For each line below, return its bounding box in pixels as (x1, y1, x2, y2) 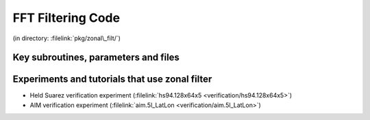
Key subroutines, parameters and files (12, 52, 180, 63)
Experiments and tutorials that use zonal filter (12, 74, 212, 85)
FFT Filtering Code (12, 10, 120, 25)
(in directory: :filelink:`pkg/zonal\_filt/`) (12, 34, 121, 42)
